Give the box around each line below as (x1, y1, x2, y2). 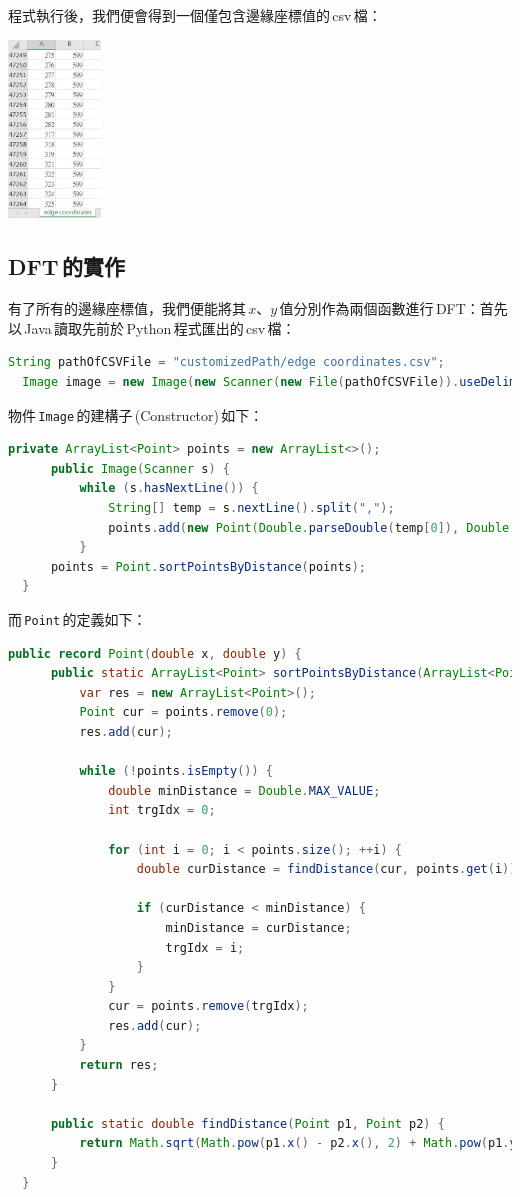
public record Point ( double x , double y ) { (8, 646, 302, 661)
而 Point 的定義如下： (8, 608, 147, 629)
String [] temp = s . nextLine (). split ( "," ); (108, 500, 395, 515)
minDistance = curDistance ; (165, 920, 352, 935)
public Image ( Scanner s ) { (50, 461, 231, 476)
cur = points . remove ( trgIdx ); (108, 999, 309, 1014)
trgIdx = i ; (165, 940, 245, 955)
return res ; (79, 1058, 159, 1073)
